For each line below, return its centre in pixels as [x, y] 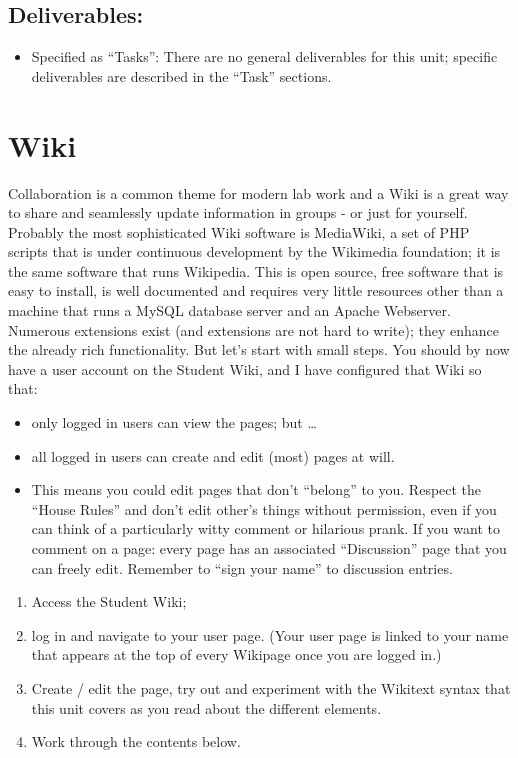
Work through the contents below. [136, 741]
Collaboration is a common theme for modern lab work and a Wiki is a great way [258, 192]
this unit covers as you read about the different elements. [206, 707]
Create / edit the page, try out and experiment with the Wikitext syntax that [271, 687]
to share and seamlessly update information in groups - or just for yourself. [238, 212]
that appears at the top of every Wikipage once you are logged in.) [236, 654]
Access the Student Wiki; [109, 601]
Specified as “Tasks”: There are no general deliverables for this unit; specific [264, 56]
